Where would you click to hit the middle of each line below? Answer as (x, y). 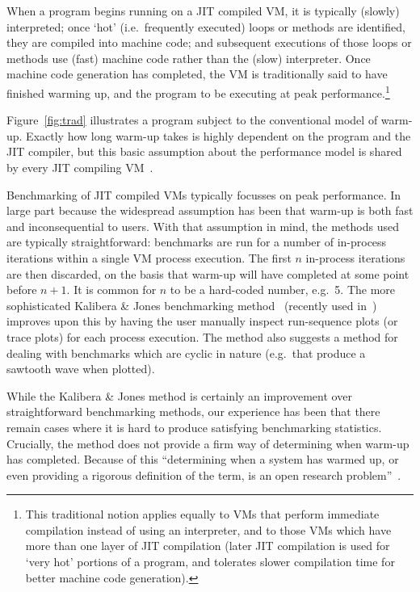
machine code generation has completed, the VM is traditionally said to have (197, 74)
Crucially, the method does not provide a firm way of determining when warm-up (208, 443)
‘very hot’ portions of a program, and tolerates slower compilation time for (210, 562)
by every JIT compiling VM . (80, 167)
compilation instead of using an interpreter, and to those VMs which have (208, 529)
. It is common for (111, 290)
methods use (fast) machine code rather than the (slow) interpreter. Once (189, 58)
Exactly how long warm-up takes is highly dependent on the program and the (218, 135)
